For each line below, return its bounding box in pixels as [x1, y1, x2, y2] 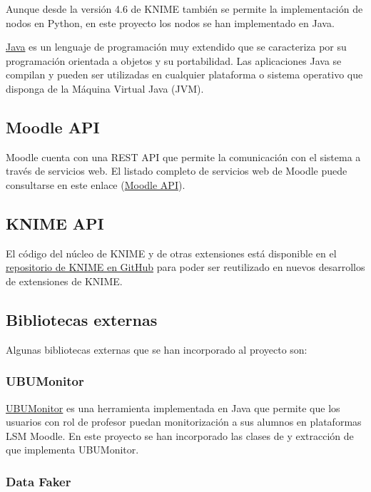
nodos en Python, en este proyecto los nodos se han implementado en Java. [6, 15, 335, 30]
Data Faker [6, 472, 71, 490]
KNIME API [6, 212, 104, 234]
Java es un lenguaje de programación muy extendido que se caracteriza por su [6, 39, 347, 54]
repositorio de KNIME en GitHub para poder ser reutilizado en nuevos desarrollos [6, 260, 365, 275]
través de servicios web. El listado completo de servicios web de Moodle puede [6, 163, 347, 178]
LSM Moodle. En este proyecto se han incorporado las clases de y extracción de [6, 428, 354, 443]
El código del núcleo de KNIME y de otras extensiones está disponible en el [6, 245, 337, 260]
